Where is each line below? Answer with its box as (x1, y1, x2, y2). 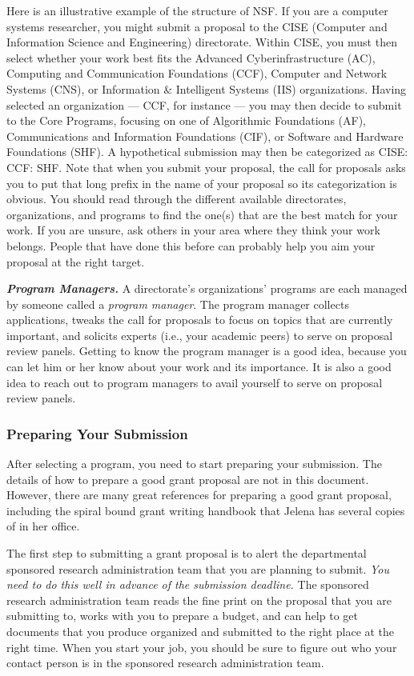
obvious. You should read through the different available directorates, (6, 190, 347, 207)
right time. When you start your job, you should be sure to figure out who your (6, 638, 397, 655)
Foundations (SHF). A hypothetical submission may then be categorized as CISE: (6, 143, 408, 160)
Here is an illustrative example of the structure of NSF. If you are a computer (6, 2, 388, 18)
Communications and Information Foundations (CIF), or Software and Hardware (6, 127, 404, 144)
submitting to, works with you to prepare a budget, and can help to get (6, 607, 358, 624)
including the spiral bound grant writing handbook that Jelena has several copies (6, 502, 405, 518)
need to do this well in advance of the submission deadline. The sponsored (6, 576, 369, 593)
